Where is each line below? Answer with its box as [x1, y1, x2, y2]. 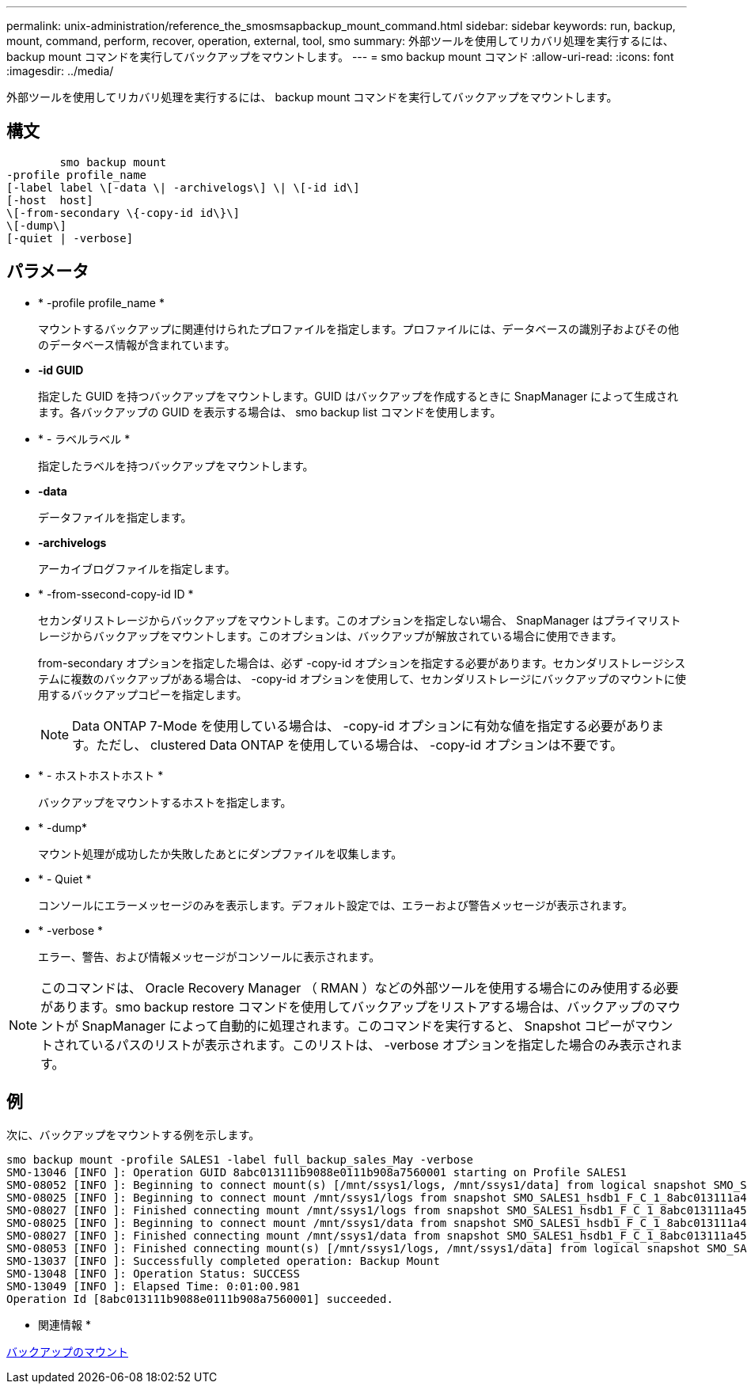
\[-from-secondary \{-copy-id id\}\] [6, 206, 241, 219]
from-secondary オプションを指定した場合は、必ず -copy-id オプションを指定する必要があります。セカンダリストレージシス [38, 655, 686, 670]
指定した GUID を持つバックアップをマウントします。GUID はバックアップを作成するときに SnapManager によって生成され [38, 389, 678, 403]
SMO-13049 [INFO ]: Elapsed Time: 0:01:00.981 [6, 1279, 300, 1293]
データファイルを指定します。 [38, 510, 192, 524]
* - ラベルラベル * [38, 431, 131, 446]
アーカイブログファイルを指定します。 [38, 561, 236, 575]
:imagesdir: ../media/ [6, 64, 114, 78]
